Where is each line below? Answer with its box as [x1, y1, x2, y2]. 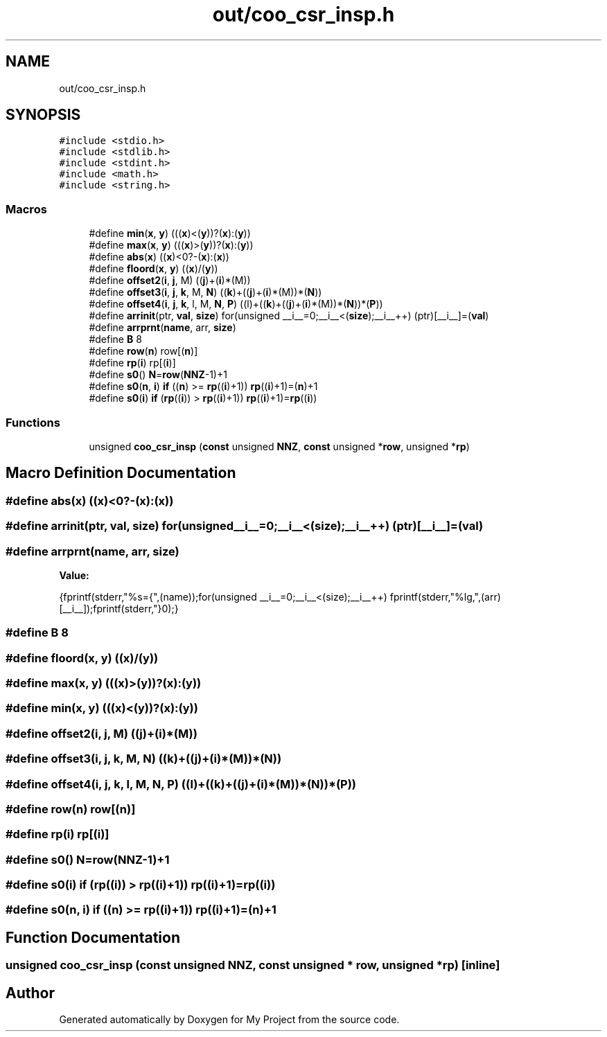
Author [6, 984, 55, 1002]
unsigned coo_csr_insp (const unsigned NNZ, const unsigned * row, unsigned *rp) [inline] [6, 958, 500, 973]
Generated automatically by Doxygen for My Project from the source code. [59, 1013, 400, 1026]
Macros [6, 202, 47, 216]
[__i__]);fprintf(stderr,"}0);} [59, 602, 179, 614]
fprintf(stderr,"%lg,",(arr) [389, 590, 501, 603]
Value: [59, 569, 89, 581]
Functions [6, 415, 60, 429]
